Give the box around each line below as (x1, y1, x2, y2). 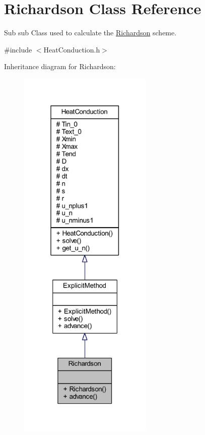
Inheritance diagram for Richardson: (4, 61, 116, 72)
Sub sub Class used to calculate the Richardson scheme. (4, 27, 177, 38)
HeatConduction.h (43, 44, 100, 55)
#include (4, 44, 32, 55)
